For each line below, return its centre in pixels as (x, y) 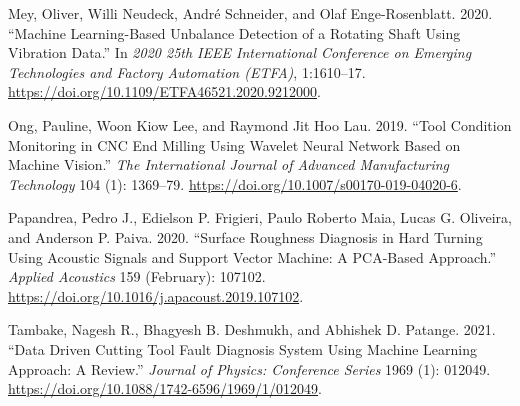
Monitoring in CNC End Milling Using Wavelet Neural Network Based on (234, 144)
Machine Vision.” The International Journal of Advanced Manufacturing (229, 164)
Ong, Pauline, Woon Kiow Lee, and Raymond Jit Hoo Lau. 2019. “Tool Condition (260, 124)
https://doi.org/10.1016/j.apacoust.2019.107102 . (156, 295)
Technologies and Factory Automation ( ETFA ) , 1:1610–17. (187, 71)
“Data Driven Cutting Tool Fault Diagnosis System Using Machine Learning (242, 348)
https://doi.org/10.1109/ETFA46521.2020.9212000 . (164, 91)
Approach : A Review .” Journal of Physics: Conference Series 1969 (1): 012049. (249, 368)
